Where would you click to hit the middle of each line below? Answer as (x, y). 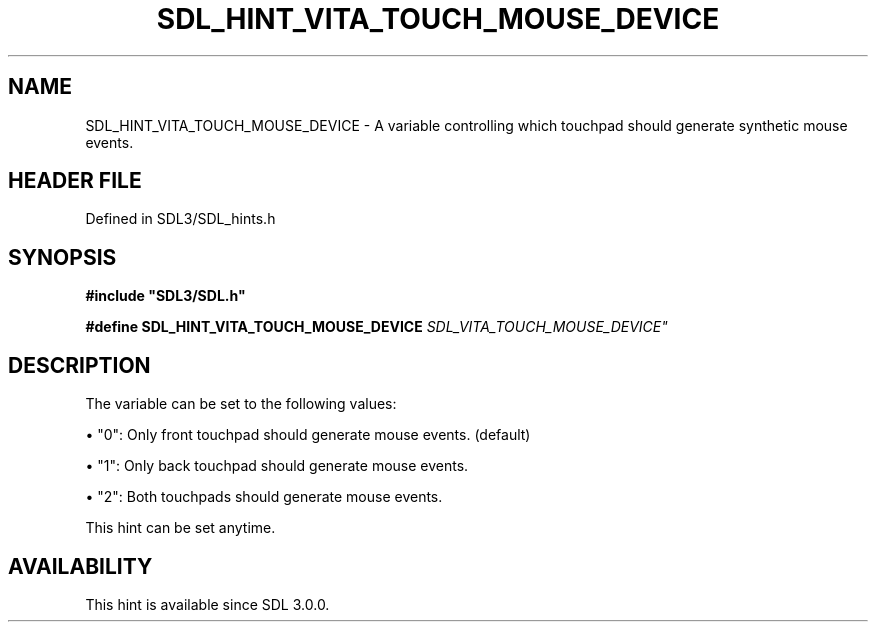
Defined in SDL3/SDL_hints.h (180, 219)
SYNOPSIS (62, 257)
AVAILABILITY (80, 566)
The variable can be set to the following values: (241, 404)
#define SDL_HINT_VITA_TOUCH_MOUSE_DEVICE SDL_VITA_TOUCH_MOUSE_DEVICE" (376, 327)
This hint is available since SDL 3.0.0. (207, 604)
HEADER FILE (75, 181)
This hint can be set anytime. (180, 528)
